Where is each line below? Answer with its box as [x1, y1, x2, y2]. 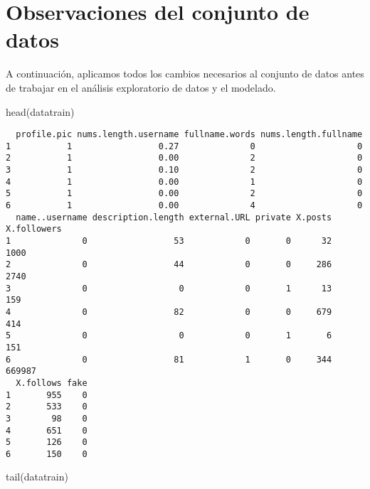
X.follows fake [16, 377, 88, 388]
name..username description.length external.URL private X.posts [16, 212, 332, 222]
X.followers [6, 224, 62, 235]
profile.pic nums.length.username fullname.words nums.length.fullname [16, 129, 363, 140]
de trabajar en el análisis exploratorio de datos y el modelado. [6, 80, 276, 95]
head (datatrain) [6, 104, 75, 119]
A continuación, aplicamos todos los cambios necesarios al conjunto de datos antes [6, 66, 364, 81]
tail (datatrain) [6, 469, 68, 484]
